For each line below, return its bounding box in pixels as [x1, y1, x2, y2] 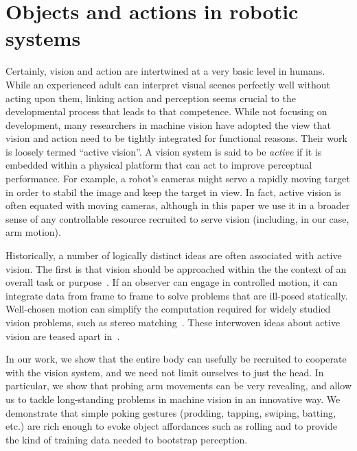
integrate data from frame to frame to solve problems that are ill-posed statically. [5, 288, 348, 302]
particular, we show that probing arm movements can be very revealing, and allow [5, 378, 352, 393]
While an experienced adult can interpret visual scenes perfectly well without [5, 77, 330, 91]
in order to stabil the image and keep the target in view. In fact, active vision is [5, 184, 341, 199]
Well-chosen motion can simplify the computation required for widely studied [5, 302, 331, 316]
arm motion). [5, 225, 61, 239]
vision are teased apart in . [5, 328, 120, 343]
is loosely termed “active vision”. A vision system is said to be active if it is [5, 144, 322, 158]
